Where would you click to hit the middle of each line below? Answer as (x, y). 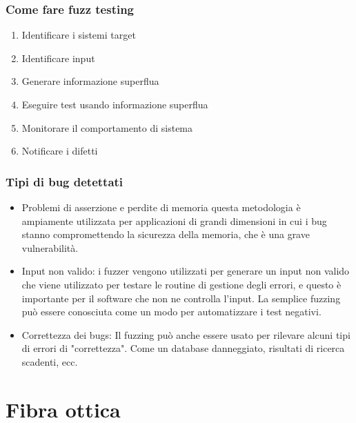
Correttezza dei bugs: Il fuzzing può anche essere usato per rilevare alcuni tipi (186, 334)
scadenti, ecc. (50, 361)
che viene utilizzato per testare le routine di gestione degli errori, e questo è (181, 284)
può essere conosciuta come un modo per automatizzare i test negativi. (171, 312)
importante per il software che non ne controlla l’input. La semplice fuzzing (181, 298)
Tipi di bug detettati (65, 181)
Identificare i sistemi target (79, 35)
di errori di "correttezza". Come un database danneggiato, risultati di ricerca (183, 348)
